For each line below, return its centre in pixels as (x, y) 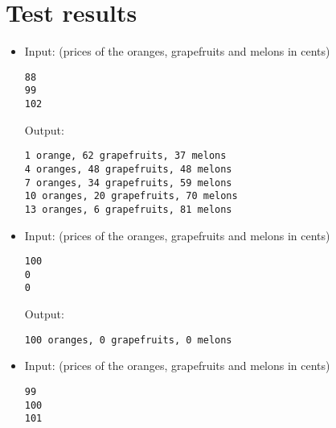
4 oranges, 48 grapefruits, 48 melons (128, 169)
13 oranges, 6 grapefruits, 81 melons (128, 209)
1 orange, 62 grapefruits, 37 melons (125, 156)
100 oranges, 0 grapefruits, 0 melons (128, 340)
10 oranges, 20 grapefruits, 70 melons (131, 196)
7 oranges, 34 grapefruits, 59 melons (128, 183)
